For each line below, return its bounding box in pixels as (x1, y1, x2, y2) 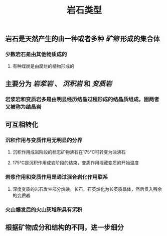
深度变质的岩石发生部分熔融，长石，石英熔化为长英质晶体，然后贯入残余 (12, 186, 162, 192)
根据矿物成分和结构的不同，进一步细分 (5, 223, 124, 232)
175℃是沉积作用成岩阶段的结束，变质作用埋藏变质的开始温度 (12, 160, 139, 166)
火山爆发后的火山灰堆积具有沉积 (5, 206, 83, 213)
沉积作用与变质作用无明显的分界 (5, 137, 83, 144)
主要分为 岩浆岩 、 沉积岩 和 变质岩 (5, 79, 112, 88)
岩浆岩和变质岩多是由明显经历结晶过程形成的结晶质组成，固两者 (5, 96, 159, 103)
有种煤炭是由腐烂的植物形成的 (12, 63, 74, 69)
